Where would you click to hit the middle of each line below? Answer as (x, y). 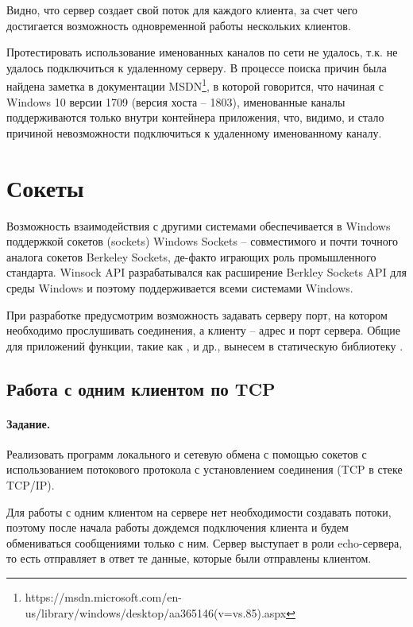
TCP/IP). (31, 485)
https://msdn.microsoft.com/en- (103, 597)
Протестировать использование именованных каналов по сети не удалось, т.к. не (202, 52)
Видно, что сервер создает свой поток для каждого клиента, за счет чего (182, 10)
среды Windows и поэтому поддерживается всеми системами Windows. (180, 287)
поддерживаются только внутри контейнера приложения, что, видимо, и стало (195, 117)
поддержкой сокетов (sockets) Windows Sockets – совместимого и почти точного (203, 241)
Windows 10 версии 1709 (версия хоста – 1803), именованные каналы (176, 101)
